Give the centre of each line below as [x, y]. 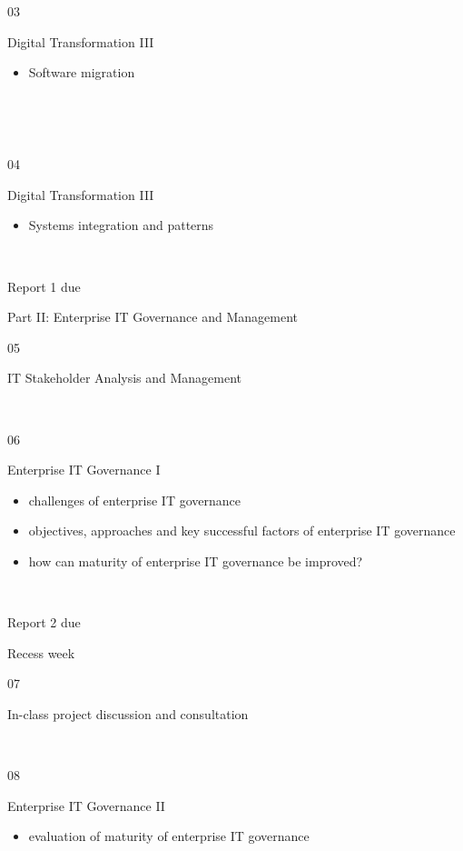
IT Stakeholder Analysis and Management [125, 378]
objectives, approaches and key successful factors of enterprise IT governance [242, 531]
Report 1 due [44, 286]
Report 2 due [44, 622]
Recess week [41, 652]
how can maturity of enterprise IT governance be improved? [196, 561]
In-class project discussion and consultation [128, 713]
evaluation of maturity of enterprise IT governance [169, 836]
